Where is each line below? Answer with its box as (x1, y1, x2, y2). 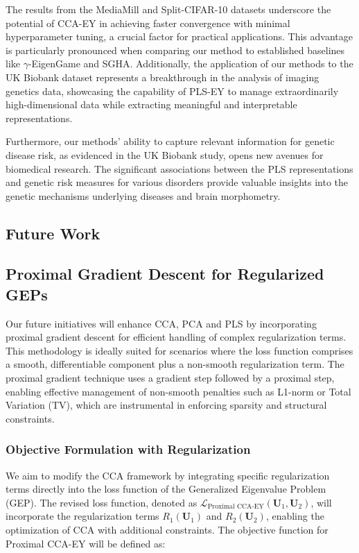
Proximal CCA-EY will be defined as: (6, 536, 166, 550)
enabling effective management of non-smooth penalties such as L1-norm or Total (6, 384, 351, 398)
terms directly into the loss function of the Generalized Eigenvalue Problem (6, 482, 326, 496)
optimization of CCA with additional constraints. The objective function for (6, 522, 329, 537)
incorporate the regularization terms (6, 509, 159, 523)
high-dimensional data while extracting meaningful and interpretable (6, 97, 297, 112)
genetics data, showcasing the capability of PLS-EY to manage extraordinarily (6, 83, 339, 98)
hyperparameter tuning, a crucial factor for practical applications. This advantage (6, 29, 353, 44)
